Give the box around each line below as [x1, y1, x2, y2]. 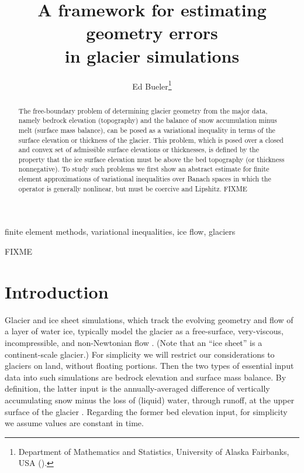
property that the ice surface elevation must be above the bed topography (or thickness [18, 154, 285, 164]
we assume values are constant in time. [5, 417, 144, 429]
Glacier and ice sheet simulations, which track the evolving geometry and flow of [5, 313, 293, 325]
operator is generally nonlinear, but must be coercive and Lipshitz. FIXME [18, 183, 247, 193]
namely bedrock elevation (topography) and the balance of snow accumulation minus [18, 115, 277, 125]
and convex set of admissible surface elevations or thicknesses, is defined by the [18, 145, 259, 155]
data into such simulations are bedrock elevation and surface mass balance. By [5, 371, 286, 383]
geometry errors [86, 20, 218, 44]
